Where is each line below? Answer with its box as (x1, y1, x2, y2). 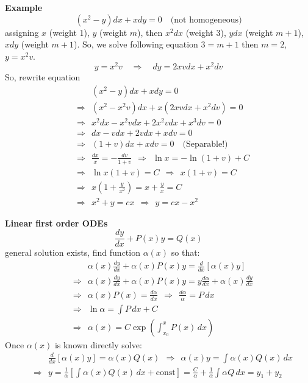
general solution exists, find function (5, 246, 140, 259)
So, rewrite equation (5, 71, 81, 83)
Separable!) (186, 140, 228, 149)
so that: (171, 246, 200, 259)
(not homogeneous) (170, 15, 242, 24)
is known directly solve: (54, 338, 142, 351)
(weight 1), (49, 26, 90, 38)
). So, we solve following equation (74, 38, 198, 51)
